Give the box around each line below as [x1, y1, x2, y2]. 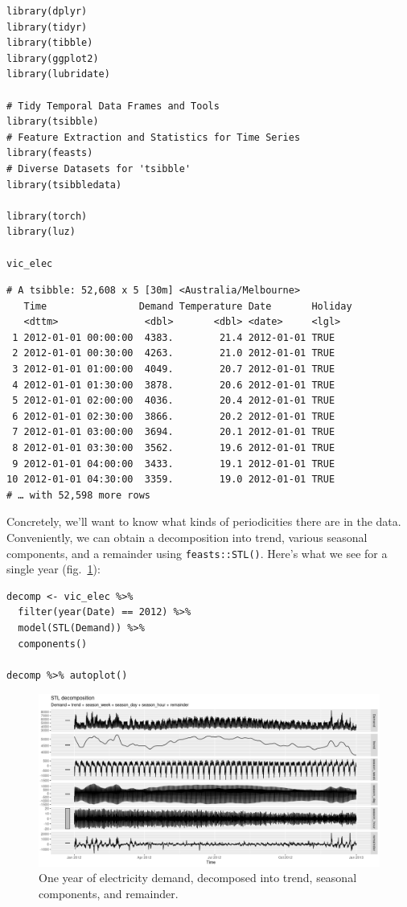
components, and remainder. [39, 885, 179, 902]
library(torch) [6, 210, 88, 222]
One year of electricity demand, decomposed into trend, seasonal [39, 869, 357, 886]
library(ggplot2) [6, 52, 99, 64]
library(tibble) [6, 37, 93, 49]
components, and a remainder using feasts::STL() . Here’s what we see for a [6, 544, 388, 561]
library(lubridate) [6, 68, 110, 80]
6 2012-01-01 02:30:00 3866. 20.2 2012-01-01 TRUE [12, 410, 335, 422]
